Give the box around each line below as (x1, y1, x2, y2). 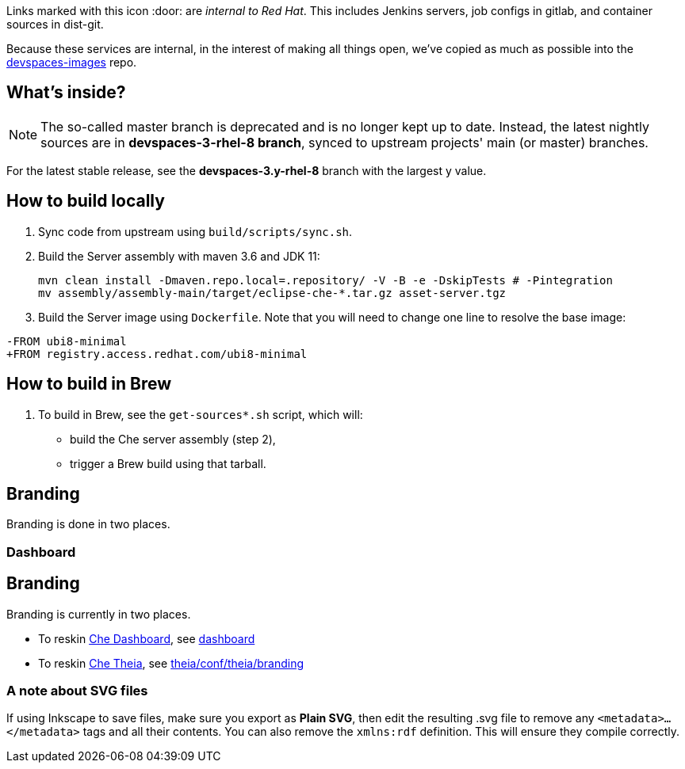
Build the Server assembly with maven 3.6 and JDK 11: (38, 249, 320, 263)
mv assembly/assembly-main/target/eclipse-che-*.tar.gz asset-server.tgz (38, 286, 507, 299)
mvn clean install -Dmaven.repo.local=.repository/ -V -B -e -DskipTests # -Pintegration (38, 273, 613, 287)
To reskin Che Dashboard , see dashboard (38, 631, 255, 645)
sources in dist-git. (6, 17, 104, 31)
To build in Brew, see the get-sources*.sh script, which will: (38, 407, 363, 421)
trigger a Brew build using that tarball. (70, 456, 266, 470)
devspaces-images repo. (6, 55, 137, 69)
